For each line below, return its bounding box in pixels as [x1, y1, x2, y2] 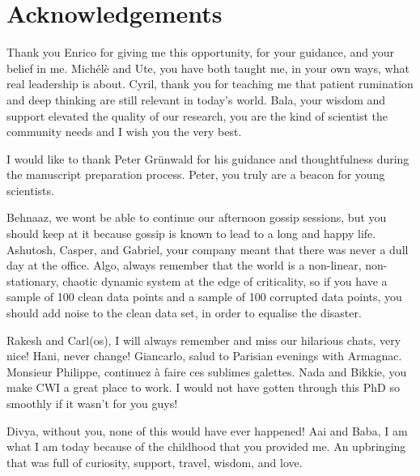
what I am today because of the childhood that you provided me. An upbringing [6, 438, 406, 455]
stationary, [6, 272, 59, 289]
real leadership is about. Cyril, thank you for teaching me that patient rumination [6, 75, 414, 92]
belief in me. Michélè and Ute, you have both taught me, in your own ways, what [6, 59, 409, 76]
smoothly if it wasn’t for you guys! [6, 395, 178, 411]
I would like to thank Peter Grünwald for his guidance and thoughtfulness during [6, 150, 409, 167]
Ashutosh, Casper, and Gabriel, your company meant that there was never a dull [6, 240, 409, 257]
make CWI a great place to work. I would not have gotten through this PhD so [6, 379, 400, 396]
